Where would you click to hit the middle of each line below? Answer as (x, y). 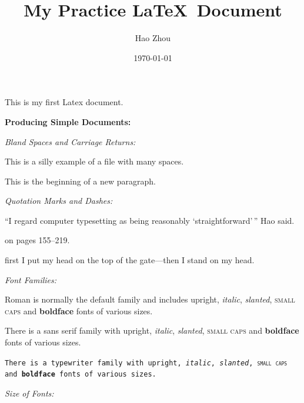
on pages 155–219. (37, 240)
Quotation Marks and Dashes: (59, 201)
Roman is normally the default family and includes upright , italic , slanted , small (150, 299)
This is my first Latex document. (64, 102)
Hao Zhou (153, 38)
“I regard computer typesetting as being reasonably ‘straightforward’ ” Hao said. (150, 220)
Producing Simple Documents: (68, 121)
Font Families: (31, 279)
